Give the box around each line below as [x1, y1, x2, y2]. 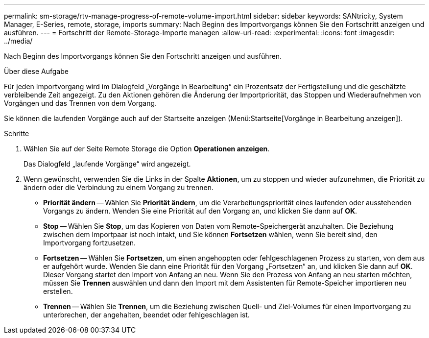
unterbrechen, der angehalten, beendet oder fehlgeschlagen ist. [43, 311, 250, 319]
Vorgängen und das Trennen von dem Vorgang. [4, 99, 157, 107]
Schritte [4, 129, 29, 138]
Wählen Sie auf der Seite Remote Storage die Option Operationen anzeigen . [24, 145, 270, 153]
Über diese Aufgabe [4, 67, 69, 75]
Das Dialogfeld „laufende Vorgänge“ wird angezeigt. [24, 160, 191, 168]
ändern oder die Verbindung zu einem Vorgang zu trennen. [24, 183, 214, 192]
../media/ [4, 37, 33, 45]
